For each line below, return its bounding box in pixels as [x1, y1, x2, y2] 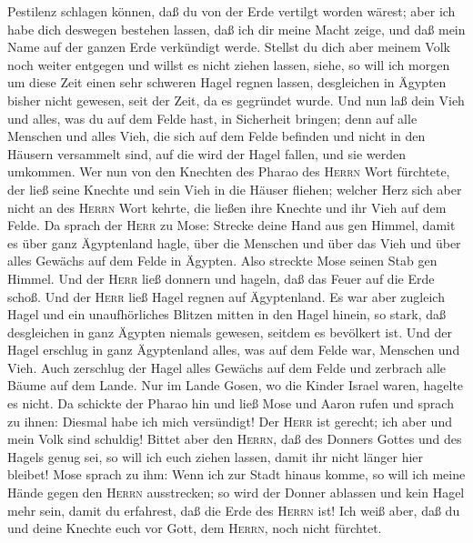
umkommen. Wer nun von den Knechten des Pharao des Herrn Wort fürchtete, [7, 162, 450, 181]
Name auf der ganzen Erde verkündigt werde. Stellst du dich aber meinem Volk [7, 37, 450, 56]
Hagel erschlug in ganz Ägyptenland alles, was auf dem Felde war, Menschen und [7, 340, 460, 359]
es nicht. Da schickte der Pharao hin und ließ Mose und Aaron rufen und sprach [7, 394, 454, 413]
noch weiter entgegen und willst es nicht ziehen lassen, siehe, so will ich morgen [7, 55, 450, 74]
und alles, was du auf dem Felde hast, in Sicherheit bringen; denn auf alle [7, 108, 418, 127]
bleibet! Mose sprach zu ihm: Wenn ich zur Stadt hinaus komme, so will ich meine [7, 465, 466, 484]
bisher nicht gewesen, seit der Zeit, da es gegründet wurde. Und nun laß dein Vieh [7, 90, 465, 109]
